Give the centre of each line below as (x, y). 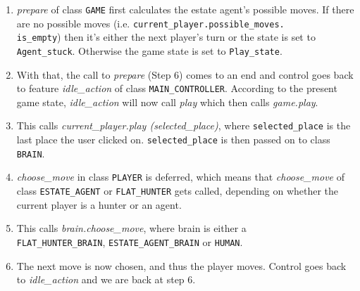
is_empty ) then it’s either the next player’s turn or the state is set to (166, 37)
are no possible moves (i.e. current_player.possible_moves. (150, 23)
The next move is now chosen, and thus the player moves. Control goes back (181, 265)
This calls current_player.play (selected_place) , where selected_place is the (184, 125)
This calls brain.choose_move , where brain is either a (131, 228)
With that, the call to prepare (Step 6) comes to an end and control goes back (185, 74)
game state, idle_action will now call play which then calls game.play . (167, 102)
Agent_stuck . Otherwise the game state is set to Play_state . (149, 50)
